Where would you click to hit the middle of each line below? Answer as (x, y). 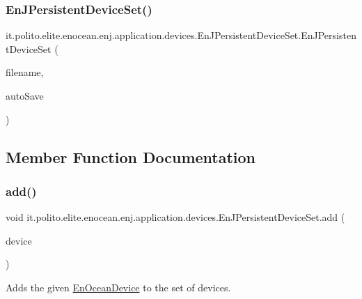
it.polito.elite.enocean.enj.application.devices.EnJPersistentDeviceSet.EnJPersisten (181, 35)
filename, (25, 72)
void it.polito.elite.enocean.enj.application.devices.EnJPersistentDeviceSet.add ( (175, 217)
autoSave (25, 95)
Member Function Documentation (131, 156)
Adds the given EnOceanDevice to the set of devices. (118, 287)
